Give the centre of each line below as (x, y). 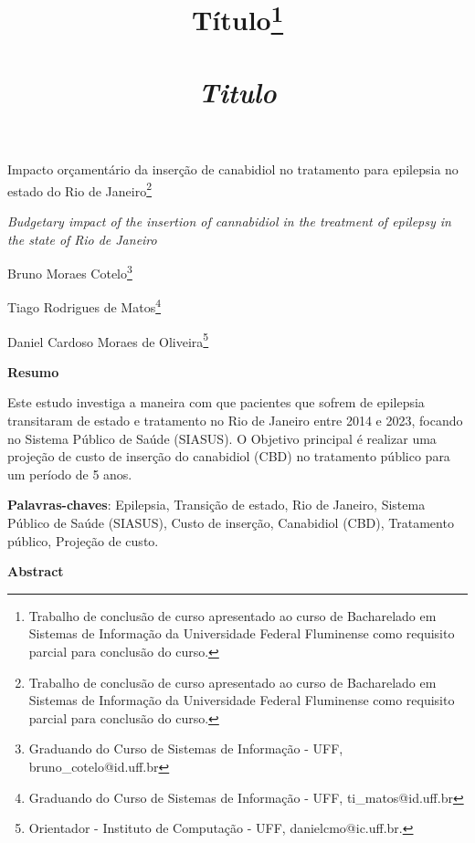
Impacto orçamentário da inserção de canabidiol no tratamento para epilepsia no (233, 169)
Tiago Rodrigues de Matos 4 (84, 306)
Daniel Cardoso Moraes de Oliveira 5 (108, 340)
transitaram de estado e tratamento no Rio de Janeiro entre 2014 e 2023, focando (235, 421)
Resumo (33, 371)
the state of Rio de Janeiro (82, 239)
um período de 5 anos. (70, 474)
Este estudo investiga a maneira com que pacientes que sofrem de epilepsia (216, 402)
